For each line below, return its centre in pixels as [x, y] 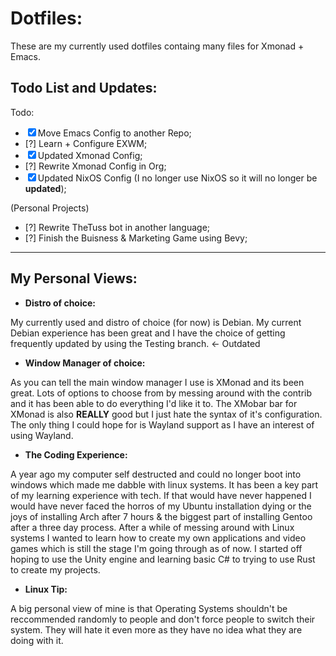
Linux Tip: [46, 589]
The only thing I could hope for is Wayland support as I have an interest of [162, 424]
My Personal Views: [74, 278]
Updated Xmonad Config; [90, 155]
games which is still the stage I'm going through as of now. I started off [156, 548]
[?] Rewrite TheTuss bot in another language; [117, 227]
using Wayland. [42, 435]
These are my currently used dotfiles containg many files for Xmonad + [157, 46]
